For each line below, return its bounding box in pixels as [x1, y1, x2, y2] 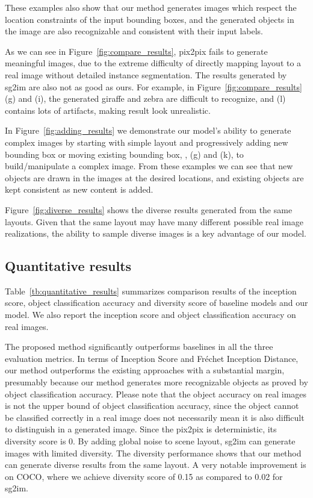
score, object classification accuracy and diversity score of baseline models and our [5, 296, 308, 309]
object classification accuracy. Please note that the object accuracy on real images [5, 387, 307, 400]
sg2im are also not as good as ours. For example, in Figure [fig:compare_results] [5, 80, 302, 93]
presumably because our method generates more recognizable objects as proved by [5, 376, 308, 388]
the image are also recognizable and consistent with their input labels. [5, 25, 263, 37]
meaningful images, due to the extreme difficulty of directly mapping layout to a [5, 57, 302, 69]
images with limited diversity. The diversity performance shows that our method [5, 446, 302, 459]
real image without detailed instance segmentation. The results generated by [5, 68, 287, 81]
